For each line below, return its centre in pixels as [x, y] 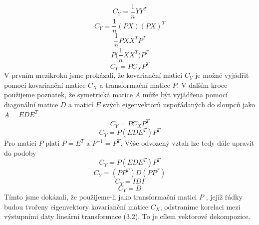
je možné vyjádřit [222, 75]
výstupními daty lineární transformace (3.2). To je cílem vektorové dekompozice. [127, 216]
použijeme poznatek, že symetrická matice [68, 95]
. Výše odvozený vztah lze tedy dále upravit [187, 143]
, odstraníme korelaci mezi [200, 206]
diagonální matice [31, 104]
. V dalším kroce [202, 85]
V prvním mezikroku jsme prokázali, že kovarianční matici [93, 75]
